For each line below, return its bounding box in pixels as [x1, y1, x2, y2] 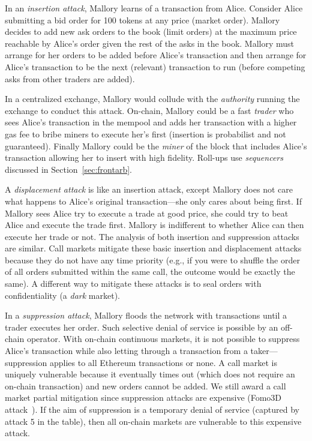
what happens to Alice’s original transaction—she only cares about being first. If [5, 194, 302, 207]
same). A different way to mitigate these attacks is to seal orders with [5, 277, 262, 290]
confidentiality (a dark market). [5, 289, 120, 301]
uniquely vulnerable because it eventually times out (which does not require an [5, 368, 295, 380]
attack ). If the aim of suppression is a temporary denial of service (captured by [5, 403, 299, 415]
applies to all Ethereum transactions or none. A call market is [49, 356, 277, 368]
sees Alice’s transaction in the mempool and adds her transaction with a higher [5, 116, 297, 128]
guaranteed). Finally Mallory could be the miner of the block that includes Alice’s [5, 139, 307, 152]
